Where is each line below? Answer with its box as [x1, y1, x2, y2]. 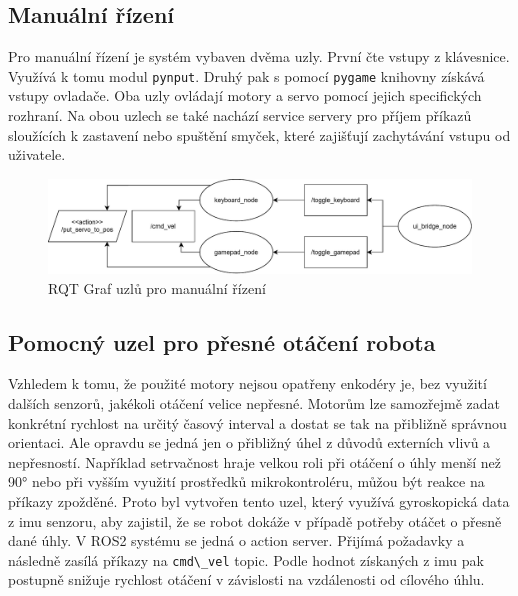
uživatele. [8, 144, 66, 165]
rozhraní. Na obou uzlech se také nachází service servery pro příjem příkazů [8, 105, 472, 126]
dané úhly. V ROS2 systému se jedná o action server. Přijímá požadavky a [8, 530, 465, 551]
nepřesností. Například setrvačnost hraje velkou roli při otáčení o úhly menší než [8, 451, 501, 472]
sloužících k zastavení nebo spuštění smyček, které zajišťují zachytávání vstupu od [8, 124, 511, 145]
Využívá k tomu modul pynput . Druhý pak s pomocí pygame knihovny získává [8, 65, 485, 86]
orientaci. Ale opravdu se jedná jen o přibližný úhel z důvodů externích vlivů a [8, 432, 491, 453]
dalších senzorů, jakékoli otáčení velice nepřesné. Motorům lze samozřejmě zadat [8, 393, 500, 414]
